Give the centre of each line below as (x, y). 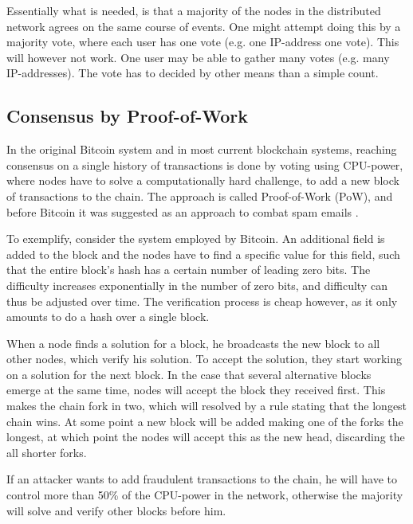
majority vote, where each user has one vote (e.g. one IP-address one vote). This (203, 42)
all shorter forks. (47, 452)
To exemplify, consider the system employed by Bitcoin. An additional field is (196, 239)
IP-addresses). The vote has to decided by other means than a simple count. (193, 73)
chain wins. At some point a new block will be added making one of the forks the (205, 421)
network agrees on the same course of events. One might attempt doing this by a (204, 26)
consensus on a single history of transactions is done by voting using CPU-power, (205, 164)
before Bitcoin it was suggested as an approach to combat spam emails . (183, 211)
